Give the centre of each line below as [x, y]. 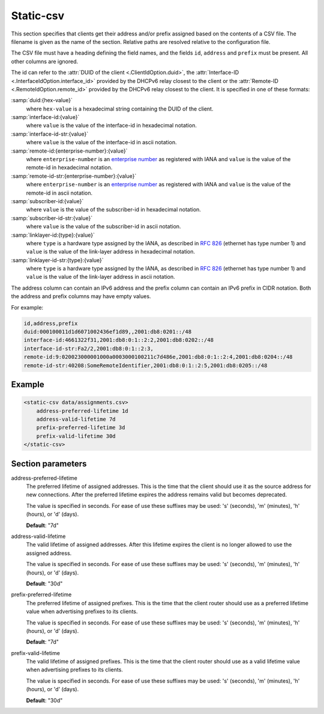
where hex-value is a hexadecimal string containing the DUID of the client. [120, 109]
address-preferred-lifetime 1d [82, 411]
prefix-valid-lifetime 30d [76, 436]
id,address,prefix [51, 323]
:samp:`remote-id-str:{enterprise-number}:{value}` [74, 176]
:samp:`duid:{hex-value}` [42, 100]
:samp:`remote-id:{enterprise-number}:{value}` [69, 151]
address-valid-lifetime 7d [76, 419]
